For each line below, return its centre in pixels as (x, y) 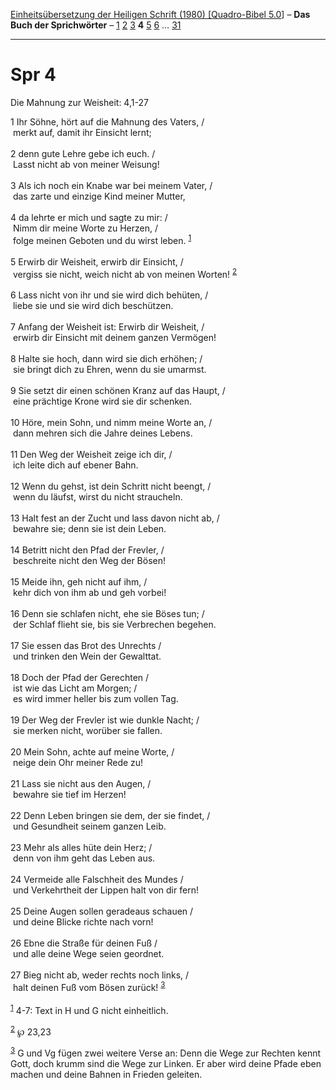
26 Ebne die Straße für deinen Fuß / (84, 943)
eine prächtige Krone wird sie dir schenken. (102, 401)
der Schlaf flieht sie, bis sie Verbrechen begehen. (114, 625)
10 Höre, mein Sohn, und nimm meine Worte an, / (111, 423)
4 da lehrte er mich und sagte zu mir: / (89, 217)
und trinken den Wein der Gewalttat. (87, 656)
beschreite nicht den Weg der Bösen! (89, 561)
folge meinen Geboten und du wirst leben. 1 (102, 239)
